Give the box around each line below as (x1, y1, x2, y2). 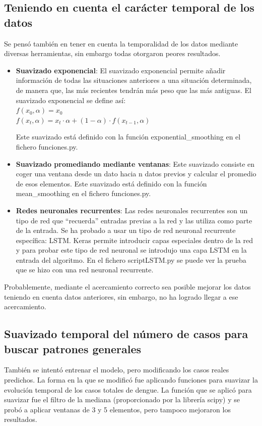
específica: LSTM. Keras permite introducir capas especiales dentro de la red (16, 234, 253, 245)
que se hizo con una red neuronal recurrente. (16, 264, 154, 275)
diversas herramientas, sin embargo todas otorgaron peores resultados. (4, 48, 221, 59)
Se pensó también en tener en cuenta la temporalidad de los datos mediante (4, 38, 238, 49)
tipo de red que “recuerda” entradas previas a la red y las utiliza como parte (16, 215, 252, 225)
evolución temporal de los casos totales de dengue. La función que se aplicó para (4, 384, 252, 395)
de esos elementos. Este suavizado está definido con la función (16, 178, 207, 188)
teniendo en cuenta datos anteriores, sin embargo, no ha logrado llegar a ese (4, 291, 238, 302)
